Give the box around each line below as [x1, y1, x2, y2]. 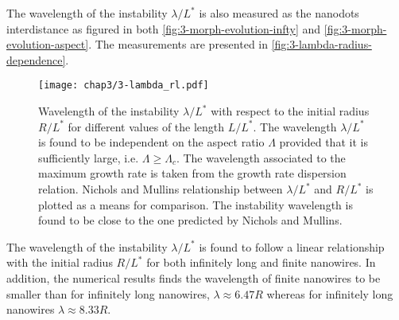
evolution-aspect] [6, 36, 89, 53]
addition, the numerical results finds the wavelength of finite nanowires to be [6, 269, 381, 286]
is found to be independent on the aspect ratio [38, 134, 265, 150]
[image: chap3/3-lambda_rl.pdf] [38, 80, 209, 92]
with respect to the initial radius [211, 103, 370, 119]
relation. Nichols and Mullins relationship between [38, 181, 283, 197]
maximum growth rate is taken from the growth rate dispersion [38, 165, 347, 181]
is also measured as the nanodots [199, 5, 359, 21]
